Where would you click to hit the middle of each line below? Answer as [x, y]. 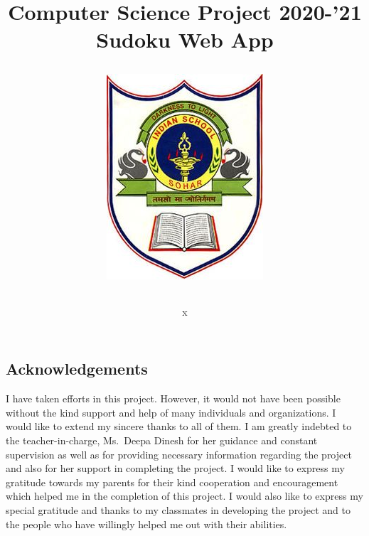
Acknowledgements [77, 369]
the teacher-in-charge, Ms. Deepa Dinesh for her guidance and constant [162, 440]
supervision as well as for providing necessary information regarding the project [179, 454]
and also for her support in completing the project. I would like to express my [175, 468]
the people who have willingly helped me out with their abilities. [146, 524]
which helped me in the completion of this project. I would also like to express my [184, 496]
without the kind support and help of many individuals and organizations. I [171, 412]
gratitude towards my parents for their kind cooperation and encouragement [172, 482]
